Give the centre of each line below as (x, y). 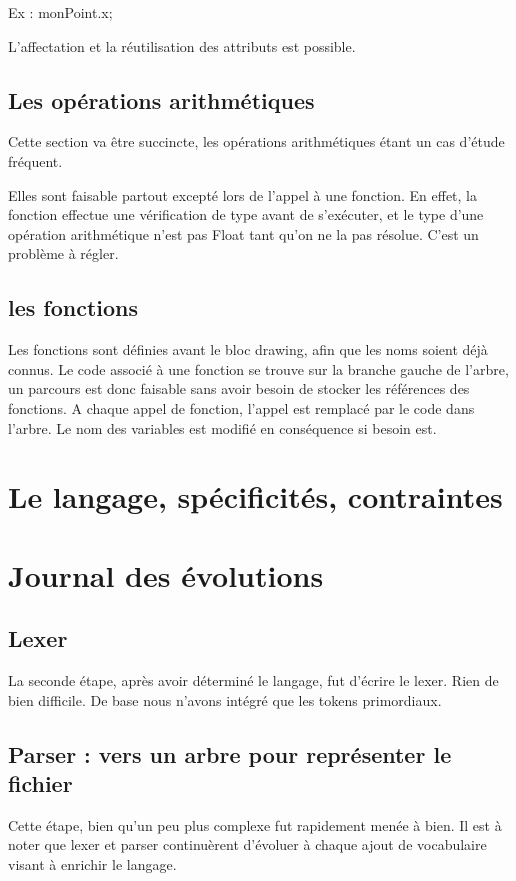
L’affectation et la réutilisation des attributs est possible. (182, 45)
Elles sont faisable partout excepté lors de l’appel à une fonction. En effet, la (242, 194)
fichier (40, 783)
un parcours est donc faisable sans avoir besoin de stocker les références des (239, 388)
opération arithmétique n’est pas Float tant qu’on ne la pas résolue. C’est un (243, 233)
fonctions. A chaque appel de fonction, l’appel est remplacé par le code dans (241, 407)
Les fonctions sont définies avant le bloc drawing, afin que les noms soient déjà (248, 349)
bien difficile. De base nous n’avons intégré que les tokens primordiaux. (225, 699)
